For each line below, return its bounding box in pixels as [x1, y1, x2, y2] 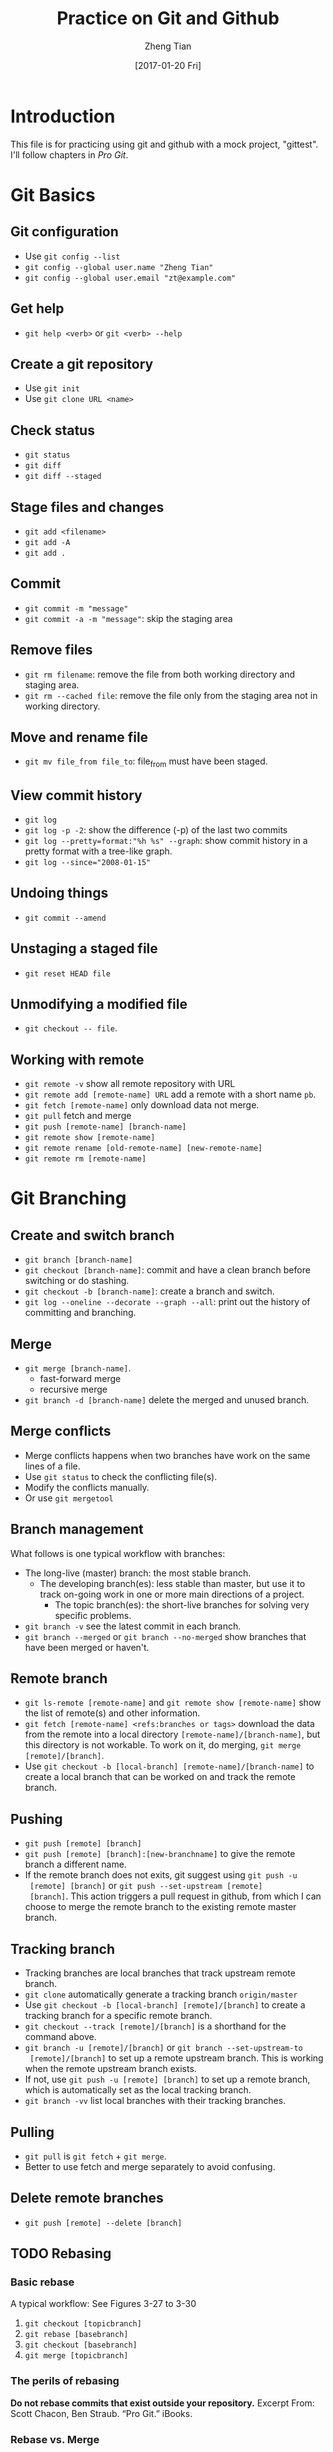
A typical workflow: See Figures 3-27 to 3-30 [10, 2298, 197, 2310]
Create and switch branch [10, 1227, 175, 1244]
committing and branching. [24, 1307, 137, 1319]
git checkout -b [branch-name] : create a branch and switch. [24, 1285, 275, 1297]
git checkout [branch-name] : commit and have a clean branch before [24, 1264, 311, 1276]
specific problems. [54, 1609, 132, 1621]
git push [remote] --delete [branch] [24, 2218, 183, 2228]
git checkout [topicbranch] [24, 2319, 142, 2329]
